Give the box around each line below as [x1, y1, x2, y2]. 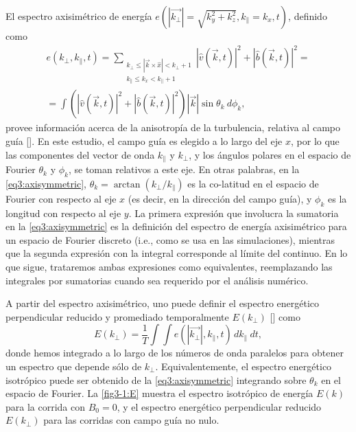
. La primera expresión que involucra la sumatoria [128, 205, 339, 220]
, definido [288, 9, 327, 23]
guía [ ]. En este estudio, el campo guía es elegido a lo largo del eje [5, 134, 283, 148]
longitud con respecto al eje [5, 205, 121, 220]
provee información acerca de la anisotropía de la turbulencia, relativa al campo [5, 120, 340, 135]
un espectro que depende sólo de [5, 359, 142, 373]
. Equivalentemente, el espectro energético [155, 359, 332, 373]
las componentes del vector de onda [5, 147, 155, 161]
